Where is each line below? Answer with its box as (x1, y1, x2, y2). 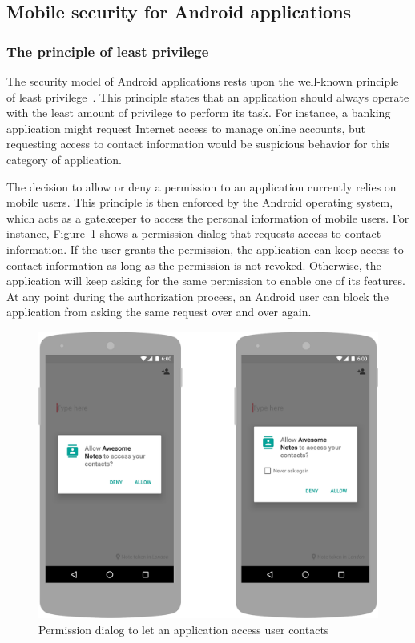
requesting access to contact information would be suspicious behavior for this (6, 135, 389, 152)
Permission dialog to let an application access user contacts (38, 621, 329, 638)
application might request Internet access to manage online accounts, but (6, 119, 365, 136)
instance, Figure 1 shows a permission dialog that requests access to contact (6, 225, 381, 242)
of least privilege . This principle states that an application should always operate (6, 88, 409, 105)
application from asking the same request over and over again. (6, 303, 312, 320)
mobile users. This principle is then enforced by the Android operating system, (6, 194, 393, 211)
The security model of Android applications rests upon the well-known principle (6, 73, 399, 89)
